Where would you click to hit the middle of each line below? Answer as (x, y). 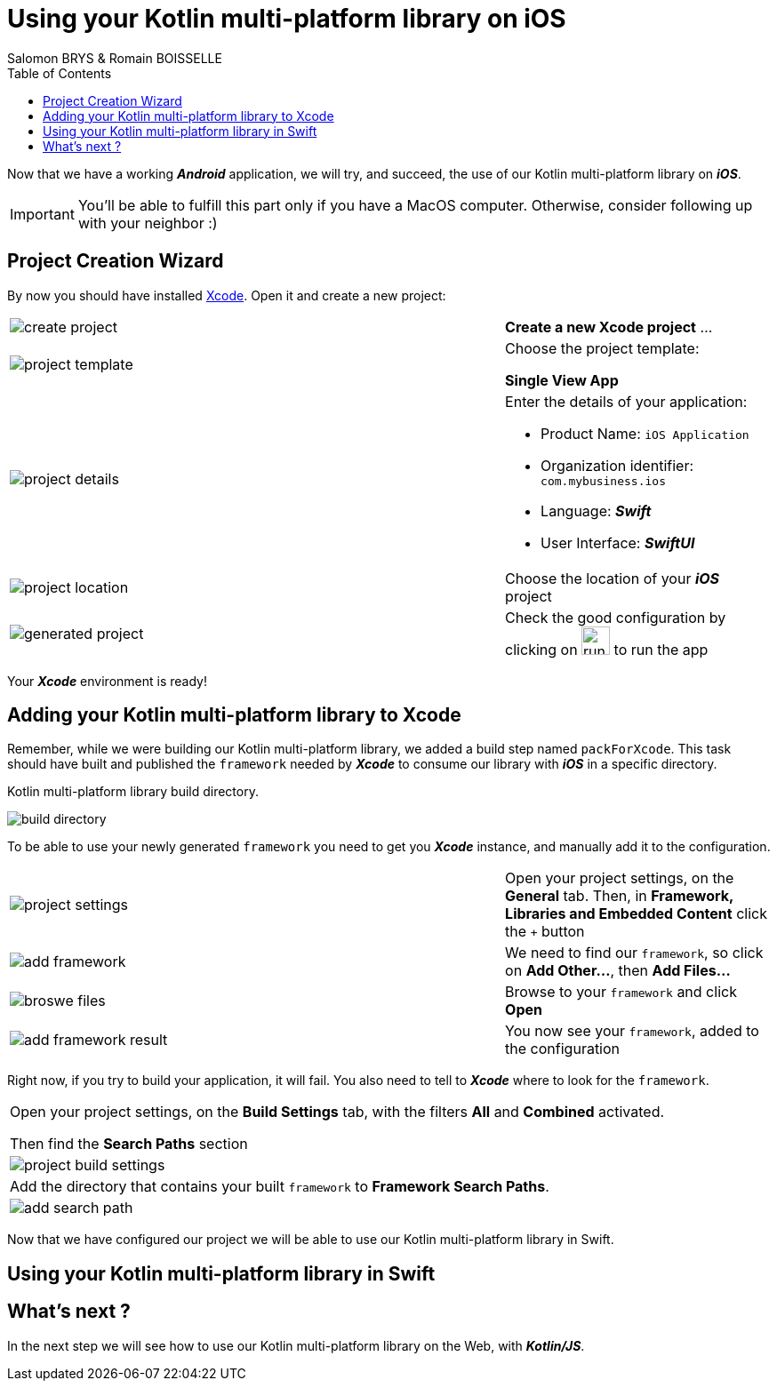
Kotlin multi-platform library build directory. (133, 792)
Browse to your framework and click (621, 992)
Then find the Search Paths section (129, 1144)
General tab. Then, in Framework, (619, 896)
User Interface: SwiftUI (618, 542)
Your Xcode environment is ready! (107, 681)
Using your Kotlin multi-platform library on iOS (287, 19)
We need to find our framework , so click (634, 953)
